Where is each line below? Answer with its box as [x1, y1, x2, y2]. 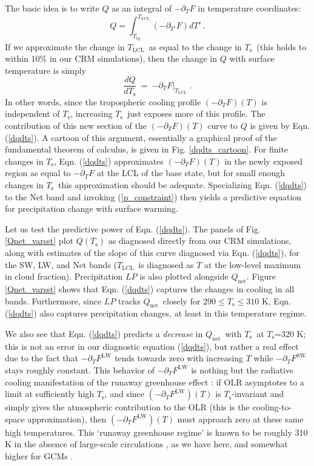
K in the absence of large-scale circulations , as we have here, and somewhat [5, 438, 288, 450]
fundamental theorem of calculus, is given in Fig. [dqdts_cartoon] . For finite [5, 143, 289, 156]
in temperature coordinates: [198, 2, 301, 14]
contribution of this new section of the [5, 119, 147, 132]
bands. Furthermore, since [5, 294, 102, 307]
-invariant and [232, 387, 284, 400]
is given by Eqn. [250, 119, 310, 132]
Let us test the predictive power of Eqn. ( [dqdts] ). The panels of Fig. [5, 222, 261, 235]
